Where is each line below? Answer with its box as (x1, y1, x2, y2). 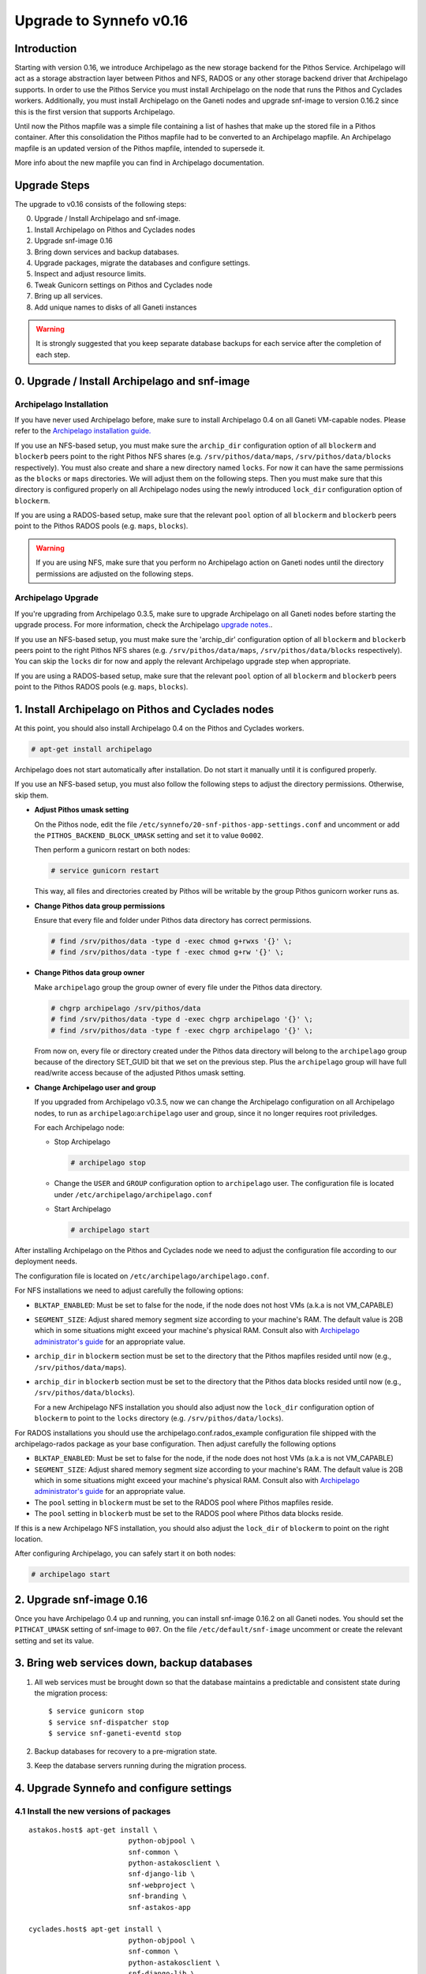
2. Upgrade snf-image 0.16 (14, 1593, 148, 1606)
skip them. (14, 790, 49, 800)
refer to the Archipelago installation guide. (14, 426, 151, 436)
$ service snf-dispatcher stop (48, 1717, 170, 1727)
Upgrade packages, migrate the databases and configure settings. (34, 258, 251, 268)
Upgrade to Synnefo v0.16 (14, 12, 189, 29)
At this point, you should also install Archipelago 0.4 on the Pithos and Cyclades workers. (14, 723, 305, 734)
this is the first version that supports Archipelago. (14, 107, 175, 116)
